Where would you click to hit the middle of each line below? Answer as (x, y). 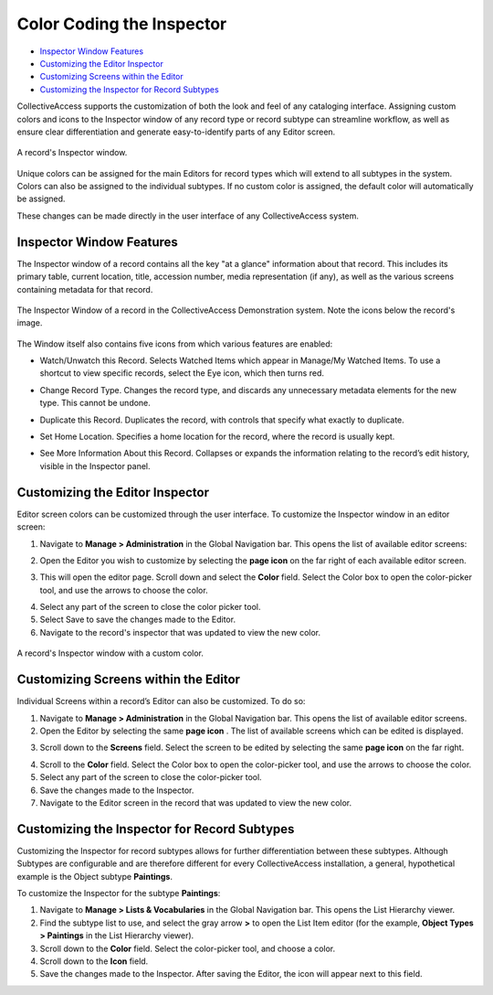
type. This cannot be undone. (95, 403)
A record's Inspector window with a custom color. (110, 653)
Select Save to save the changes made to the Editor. (138, 620)
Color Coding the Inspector (122, 24)
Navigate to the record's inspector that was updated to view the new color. (180, 632)
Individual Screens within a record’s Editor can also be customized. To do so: (161, 701)
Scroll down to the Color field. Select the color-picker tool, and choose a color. (188, 948)
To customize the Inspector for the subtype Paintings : (119, 893)
